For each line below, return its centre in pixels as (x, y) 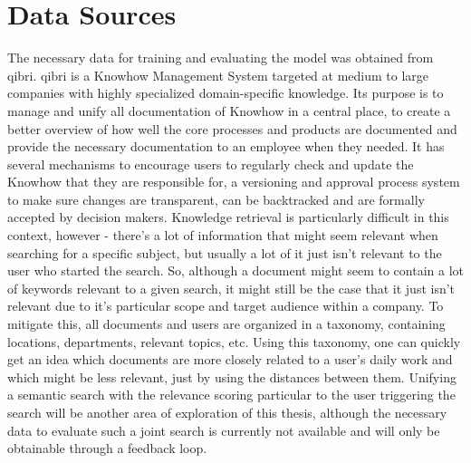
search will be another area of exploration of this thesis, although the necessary (227, 412)
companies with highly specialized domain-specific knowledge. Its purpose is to (226, 93)
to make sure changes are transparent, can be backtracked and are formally (216, 199)
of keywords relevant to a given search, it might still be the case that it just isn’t (231, 288)
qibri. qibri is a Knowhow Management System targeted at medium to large (218, 75)
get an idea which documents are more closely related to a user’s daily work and (230, 359)
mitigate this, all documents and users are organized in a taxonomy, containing (226, 324)
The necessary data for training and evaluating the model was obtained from (221, 58)
